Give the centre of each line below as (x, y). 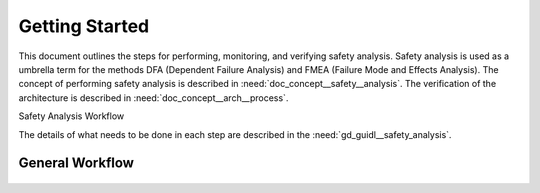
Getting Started (84, 26)
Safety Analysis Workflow (71, 116)
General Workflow (76, 163)
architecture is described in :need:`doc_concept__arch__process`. (153, 97)
